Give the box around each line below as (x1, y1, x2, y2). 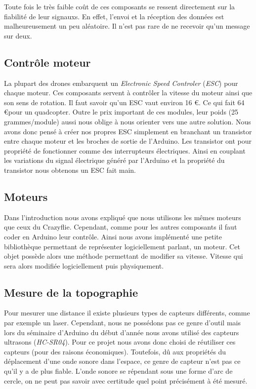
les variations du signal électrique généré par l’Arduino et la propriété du (4, 155, 225, 165)
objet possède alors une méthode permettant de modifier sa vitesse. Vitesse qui (4, 251, 243, 261)
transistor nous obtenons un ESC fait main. (4, 164, 136, 175)
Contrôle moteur (4, 54, 91, 70)
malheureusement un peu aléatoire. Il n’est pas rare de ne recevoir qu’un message (4, 21, 250, 31)
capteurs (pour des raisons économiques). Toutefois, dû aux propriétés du (4, 346, 226, 356)
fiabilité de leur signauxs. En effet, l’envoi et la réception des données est (4, 11, 224, 21)
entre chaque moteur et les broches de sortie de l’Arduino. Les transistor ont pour (4, 136, 252, 146)
